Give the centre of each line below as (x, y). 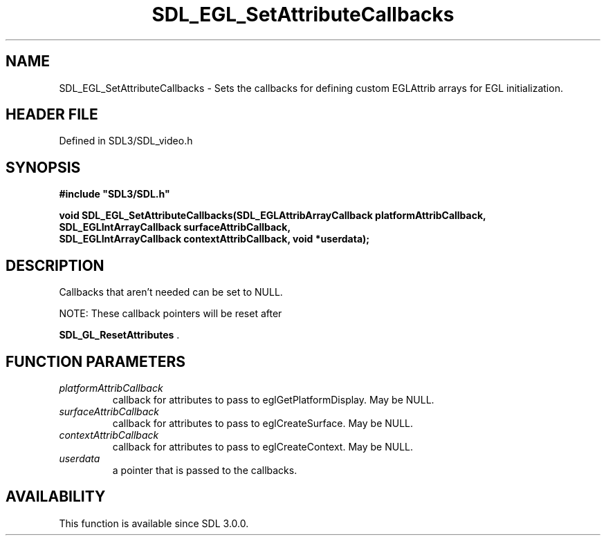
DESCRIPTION (55, 265)
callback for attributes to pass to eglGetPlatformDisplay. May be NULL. (273, 399)
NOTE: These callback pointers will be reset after (171, 314)
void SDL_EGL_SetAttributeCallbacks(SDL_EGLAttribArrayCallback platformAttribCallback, (273, 216)
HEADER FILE (52, 115)
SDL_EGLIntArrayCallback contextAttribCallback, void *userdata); (214, 239)
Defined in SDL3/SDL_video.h (126, 141)
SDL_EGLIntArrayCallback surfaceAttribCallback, (175, 227)
